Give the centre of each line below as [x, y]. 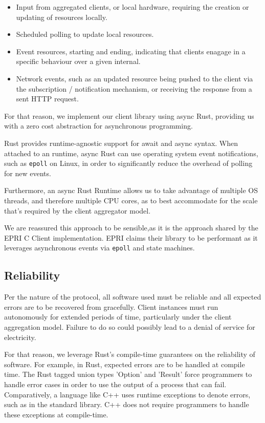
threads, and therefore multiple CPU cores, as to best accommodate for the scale [131, 200]
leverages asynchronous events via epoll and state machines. [100, 248]
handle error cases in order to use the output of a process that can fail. [115, 384]
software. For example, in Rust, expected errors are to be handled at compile [125, 364]
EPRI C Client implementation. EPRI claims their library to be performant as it [131, 237]
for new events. [28, 173]
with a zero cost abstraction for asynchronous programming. [98, 126]
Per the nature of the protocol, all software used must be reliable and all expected [133, 297]
